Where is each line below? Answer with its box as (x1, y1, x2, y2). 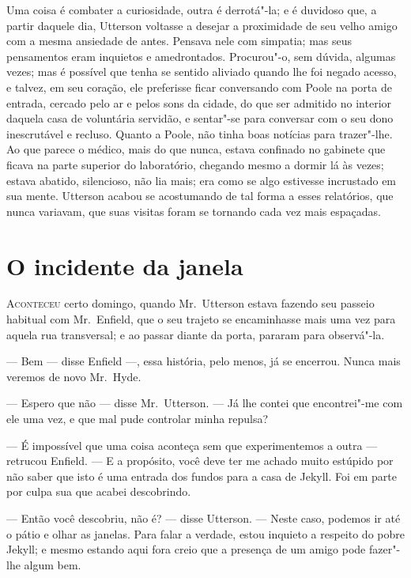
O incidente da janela (6, 249, 243, 281)
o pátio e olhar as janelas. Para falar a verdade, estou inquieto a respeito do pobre (6, 525, 405, 542)
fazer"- (368, 541, 401, 557)
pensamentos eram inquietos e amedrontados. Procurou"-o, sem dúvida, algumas (6, 47, 396, 64)
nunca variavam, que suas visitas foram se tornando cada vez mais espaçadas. (6, 202, 381, 219)
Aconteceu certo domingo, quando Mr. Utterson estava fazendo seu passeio (6, 295, 375, 312)
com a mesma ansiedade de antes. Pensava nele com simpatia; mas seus (6, 32, 353, 49)
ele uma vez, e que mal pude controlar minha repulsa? (6, 410, 269, 426)
